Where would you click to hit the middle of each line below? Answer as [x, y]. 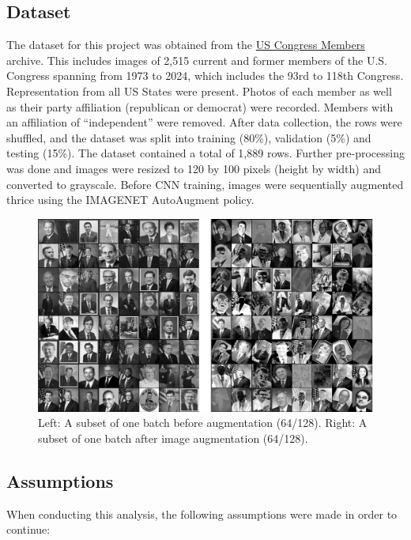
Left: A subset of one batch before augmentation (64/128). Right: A [203, 423]
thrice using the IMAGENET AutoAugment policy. [130, 200]
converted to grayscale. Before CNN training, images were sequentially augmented [205, 184]
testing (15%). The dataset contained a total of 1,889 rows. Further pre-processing [205, 153]
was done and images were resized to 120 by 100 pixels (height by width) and [194, 168]
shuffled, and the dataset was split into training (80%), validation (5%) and [189, 137]
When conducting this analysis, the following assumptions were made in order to [202, 514]
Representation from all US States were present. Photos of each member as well [199, 91]
